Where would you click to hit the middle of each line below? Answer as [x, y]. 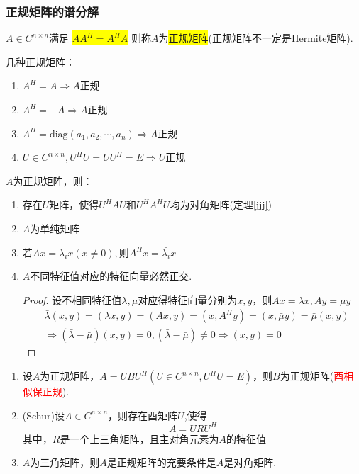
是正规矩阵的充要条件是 [161, 462]
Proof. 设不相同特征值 [72, 299]
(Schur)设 [43, 415]
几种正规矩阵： [40, 61]
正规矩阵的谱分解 [52, 11]
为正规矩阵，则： [53, 180]
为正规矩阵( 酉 [312, 376]
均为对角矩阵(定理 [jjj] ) [221, 204]
